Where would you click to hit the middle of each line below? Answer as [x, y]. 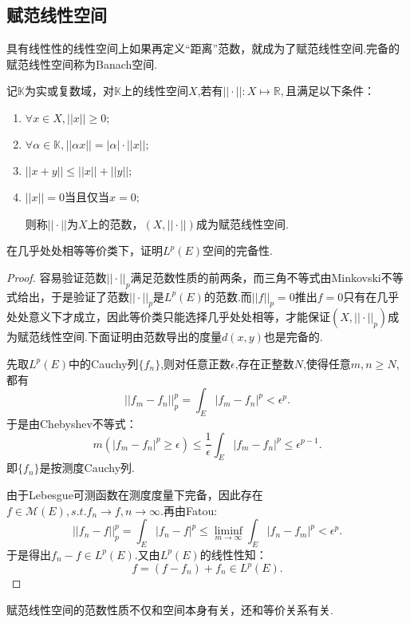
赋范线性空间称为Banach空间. [82, 63]
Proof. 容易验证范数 [57, 277]
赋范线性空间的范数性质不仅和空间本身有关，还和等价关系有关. [170, 609]
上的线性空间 [154, 91]
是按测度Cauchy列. [87, 468]
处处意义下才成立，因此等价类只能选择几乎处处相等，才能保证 [168, 317]
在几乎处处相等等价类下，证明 [85, 250]
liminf [229, 532]
